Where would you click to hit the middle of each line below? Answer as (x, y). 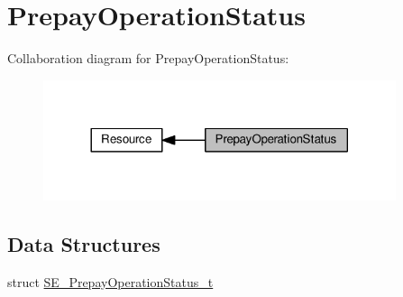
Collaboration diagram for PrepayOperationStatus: (148, 58)
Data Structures (84, 244)
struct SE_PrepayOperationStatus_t (110, 282)
